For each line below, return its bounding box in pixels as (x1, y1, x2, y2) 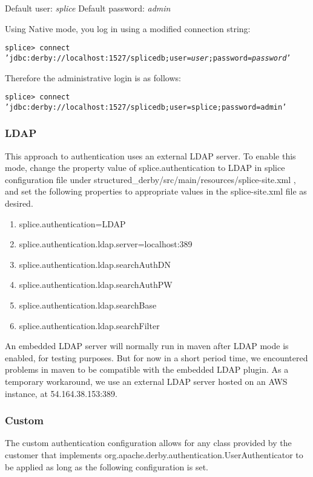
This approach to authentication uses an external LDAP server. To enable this (5, 149, 296, 162)
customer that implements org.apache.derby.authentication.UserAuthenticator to (5, 448, 303, 461)
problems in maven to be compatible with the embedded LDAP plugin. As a (5, 363, 289, 376)
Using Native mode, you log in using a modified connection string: (5, 22, 251, 35)
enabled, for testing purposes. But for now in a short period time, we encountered (5, 351, 308, 364)
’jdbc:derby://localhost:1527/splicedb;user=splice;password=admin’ (5, 102, 287, 112)
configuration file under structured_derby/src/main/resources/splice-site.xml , (5, 173, 296, 185)
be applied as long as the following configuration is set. (5, 460, 208, 473)
